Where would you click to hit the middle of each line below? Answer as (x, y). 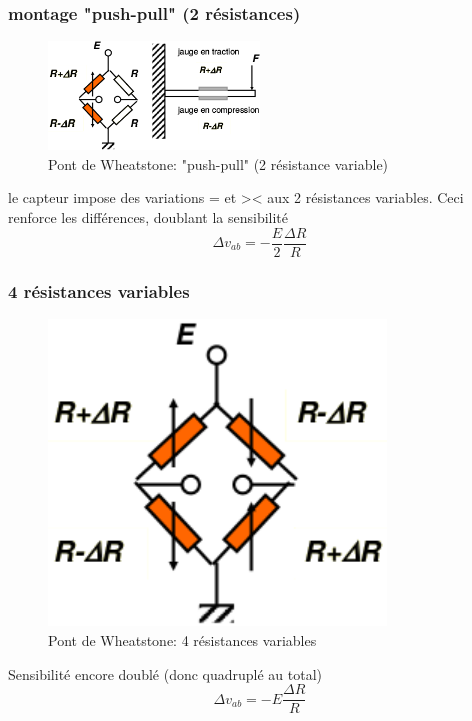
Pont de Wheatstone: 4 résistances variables (182, 640)
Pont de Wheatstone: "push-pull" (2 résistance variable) (218, 163)
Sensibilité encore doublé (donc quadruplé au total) (165, 673)
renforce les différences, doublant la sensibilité (148, 216)
